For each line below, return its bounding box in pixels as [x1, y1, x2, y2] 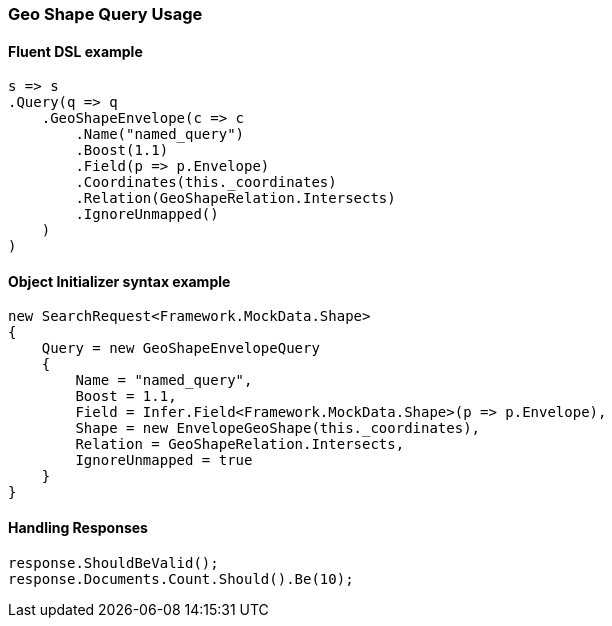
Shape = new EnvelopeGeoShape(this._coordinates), [75, 420, 481, 437]
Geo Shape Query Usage [8, 4, 203, 24]
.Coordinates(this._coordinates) [75, 174, 337, 191]
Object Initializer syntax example [8, 272, 231, 290]
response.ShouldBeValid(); [8, 554, 219, 571]
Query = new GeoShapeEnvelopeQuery [41, 340, 320, 357]
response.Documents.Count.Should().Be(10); [8, 570, 354, 587]
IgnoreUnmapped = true [75, 452, 253, 469]
